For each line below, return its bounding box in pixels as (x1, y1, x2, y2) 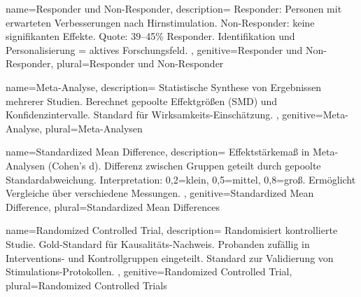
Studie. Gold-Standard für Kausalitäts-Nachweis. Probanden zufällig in (6, 236, 310, 251)
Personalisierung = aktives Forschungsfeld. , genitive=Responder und (6, 42, 303, 57)
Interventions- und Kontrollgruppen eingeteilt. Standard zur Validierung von (6, 250, 334, 265)
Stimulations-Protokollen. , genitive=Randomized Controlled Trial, (6, 264, 292, 279)
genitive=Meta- (282, 107, 348, 122)
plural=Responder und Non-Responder (57, 56, 224, 71)
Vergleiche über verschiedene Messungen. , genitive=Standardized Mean (6, 186, 314, 200)
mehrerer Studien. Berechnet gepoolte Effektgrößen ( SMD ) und (6, 93, 278, 108)
